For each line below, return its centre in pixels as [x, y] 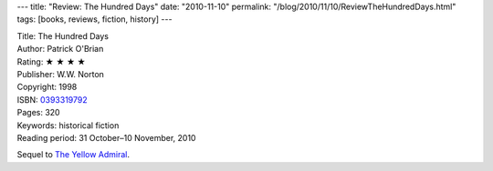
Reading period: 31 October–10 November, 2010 [106, 137]
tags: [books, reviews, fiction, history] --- [94, 19]
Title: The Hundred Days [63, 35]
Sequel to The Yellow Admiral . [73, 155]
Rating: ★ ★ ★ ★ [51, 61]
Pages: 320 [38, 113]
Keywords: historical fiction [68, 125]
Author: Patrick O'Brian [60, 49]
